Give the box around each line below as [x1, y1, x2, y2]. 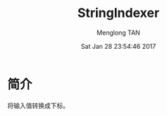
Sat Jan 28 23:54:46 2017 [80, 42, 156, 50]
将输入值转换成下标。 [7, 101, 69, 110]
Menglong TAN [96, 28, 141, 37]
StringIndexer [77, 5, 160, 21]
